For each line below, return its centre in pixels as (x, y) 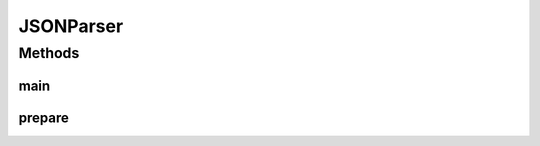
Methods (49, 53)
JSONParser (71, 26)
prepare (43, 117)
